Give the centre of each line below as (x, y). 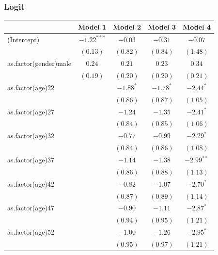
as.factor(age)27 (31, 111)
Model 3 (162, 26)
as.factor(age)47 (31, 208)
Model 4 (197, 26)
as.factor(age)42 (31, 183)
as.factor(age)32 (31, 135)
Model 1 (92, 26)
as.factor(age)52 (31, 232)
